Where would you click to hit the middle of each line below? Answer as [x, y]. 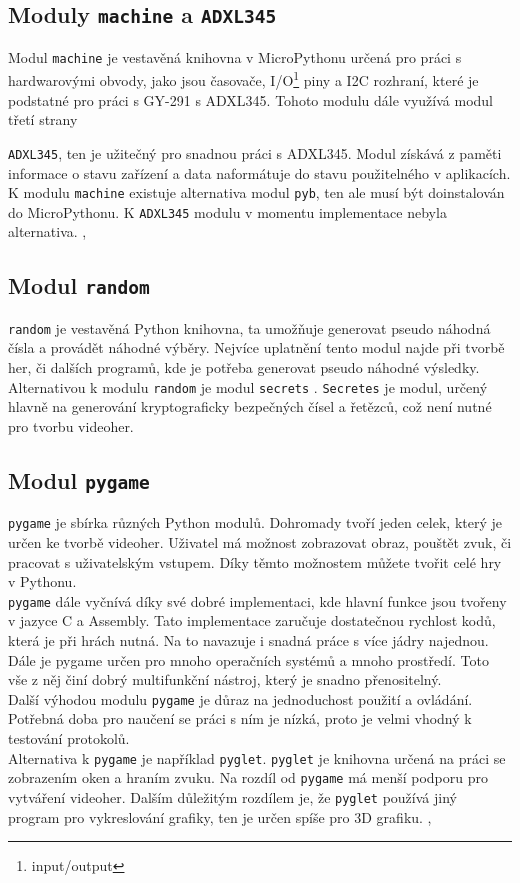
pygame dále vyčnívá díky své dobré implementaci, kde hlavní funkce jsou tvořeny [257, 600]
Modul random [79, 285]
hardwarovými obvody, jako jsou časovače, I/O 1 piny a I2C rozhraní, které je [243, 79]
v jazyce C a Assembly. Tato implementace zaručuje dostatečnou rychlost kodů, [252, 620]
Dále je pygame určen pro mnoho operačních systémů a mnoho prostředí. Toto [248, 659]
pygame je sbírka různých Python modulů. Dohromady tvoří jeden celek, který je [255, 522]
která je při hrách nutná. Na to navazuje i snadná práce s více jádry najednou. [248, 639]
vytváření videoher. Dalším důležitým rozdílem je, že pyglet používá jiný [232, 796]
